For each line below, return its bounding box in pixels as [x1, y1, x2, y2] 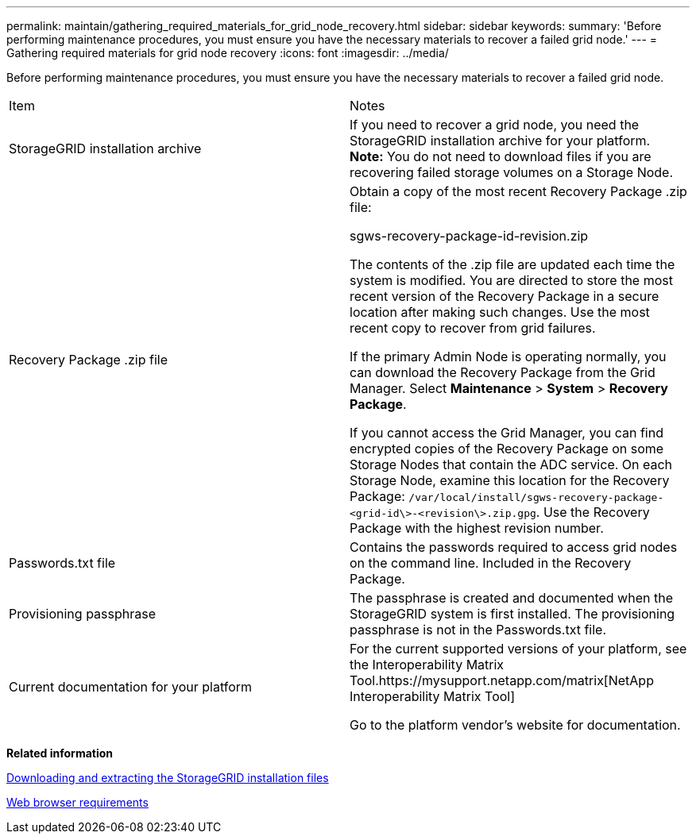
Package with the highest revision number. [350, 520, 604, 536]
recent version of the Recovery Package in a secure [350, 288, 659, 304]
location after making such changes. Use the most [350, 304, 650, 320]
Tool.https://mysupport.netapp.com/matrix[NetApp [350, 672, 654, 688]
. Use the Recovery [536, 504, 650, 520]
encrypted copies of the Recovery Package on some [350, 441, 664, 457]
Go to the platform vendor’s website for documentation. [350, 717, 681, 733]
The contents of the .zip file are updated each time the [350, 256, 675, 272]
